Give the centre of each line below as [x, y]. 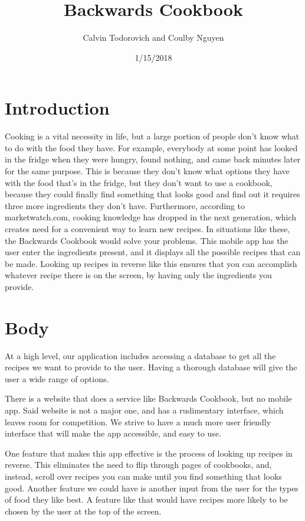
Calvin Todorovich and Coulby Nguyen [153, 38]
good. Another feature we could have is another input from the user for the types [152, 488]
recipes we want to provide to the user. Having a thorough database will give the [151, 367]
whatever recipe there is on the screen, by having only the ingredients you [138, 275]
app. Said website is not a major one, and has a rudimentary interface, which [144, 410]
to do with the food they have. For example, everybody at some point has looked [151, 147]
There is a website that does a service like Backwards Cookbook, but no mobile [148, 398]
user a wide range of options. [57, 378]
